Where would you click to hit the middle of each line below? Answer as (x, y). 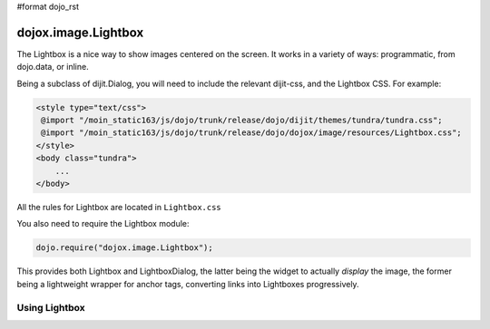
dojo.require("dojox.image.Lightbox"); (124, 248)
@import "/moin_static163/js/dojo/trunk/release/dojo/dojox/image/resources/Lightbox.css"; (251, 133)
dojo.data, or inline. (53, 67)
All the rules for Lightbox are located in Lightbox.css (119, 207)
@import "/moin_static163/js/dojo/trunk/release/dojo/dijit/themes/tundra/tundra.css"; (242, 121)
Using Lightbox (51, 307)
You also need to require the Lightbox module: (103, 224)
